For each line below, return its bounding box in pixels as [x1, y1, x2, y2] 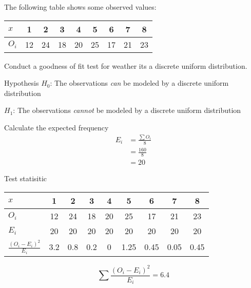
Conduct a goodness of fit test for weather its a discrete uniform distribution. [4, 60, 247, 71]
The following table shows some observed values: [4, 2, 157, 12]
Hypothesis [4, 78, 39, 88]
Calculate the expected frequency [4, 122, 109, 132]
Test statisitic [4, 173, 47, 184]
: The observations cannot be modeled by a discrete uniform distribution [13, 105, 241, 116]
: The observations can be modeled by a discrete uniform [50, 78, 229, 88]
